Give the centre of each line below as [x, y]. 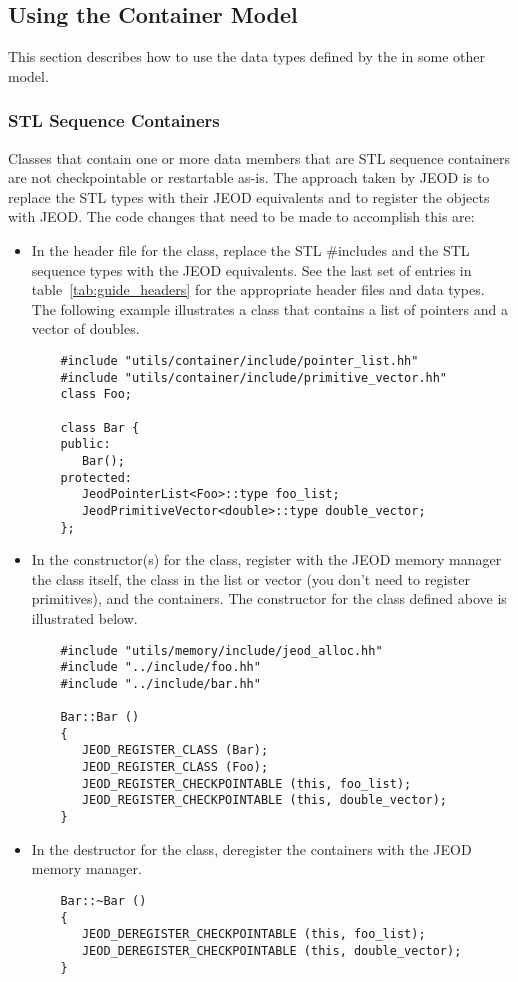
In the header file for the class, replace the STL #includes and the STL [250, 249]
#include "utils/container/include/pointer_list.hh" [239, 360]
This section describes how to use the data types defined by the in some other [246, 56]
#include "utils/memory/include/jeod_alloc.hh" [221, 650]
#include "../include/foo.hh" [160, 667]
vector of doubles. [85, 328]
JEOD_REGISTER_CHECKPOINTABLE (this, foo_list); [246, 783]
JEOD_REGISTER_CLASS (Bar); [175, 750]
